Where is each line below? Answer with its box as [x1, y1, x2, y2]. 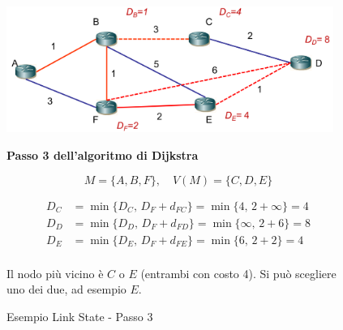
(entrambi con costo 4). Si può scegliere [140, 264, 337, 281]
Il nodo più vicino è [6, 264, 104, 281]
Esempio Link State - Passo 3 [6, 307, 153, 324]
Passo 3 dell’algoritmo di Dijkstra [6, 146, 199, 163]
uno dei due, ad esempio [6, 281, 126, 298]
